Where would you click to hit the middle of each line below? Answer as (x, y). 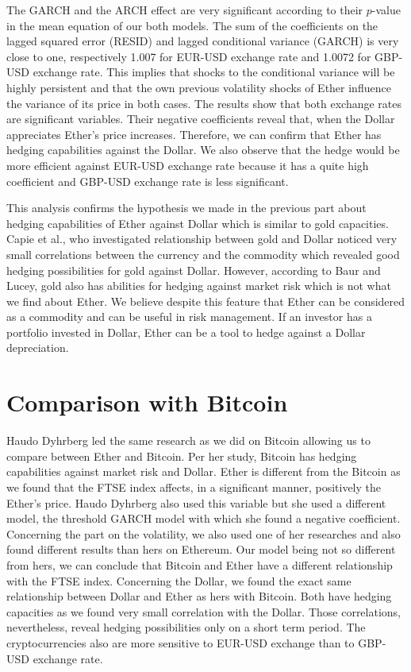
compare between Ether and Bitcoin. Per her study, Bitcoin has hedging (182, 456)
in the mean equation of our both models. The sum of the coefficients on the (192, 25)
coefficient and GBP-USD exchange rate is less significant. (148, 181)
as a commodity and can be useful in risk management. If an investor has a (189, 317)
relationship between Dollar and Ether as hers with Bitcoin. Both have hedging (199, 596)
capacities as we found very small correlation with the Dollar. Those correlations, (204, 611)
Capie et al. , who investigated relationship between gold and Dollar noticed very (202, 239)
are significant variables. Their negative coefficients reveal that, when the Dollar (201, 119)
